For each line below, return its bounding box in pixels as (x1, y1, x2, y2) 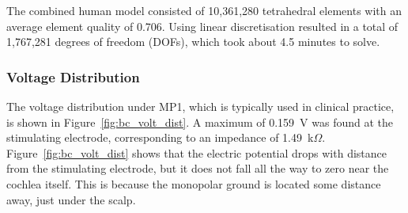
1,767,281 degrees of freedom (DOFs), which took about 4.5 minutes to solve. (6, 33, 380, 50)
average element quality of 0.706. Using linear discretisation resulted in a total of (6, 17, 399, 34)
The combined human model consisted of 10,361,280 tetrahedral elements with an (6, 2, 402, 18)
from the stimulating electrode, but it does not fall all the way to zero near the (6, 160, 389, 177)
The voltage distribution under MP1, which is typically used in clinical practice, (6, 98, 395, 114)
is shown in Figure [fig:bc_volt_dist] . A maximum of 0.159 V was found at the (6, 113, 394, 130)
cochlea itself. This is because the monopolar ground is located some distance (6, 175, 381, 192)
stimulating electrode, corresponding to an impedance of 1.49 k (6, 129, 314, 146)
